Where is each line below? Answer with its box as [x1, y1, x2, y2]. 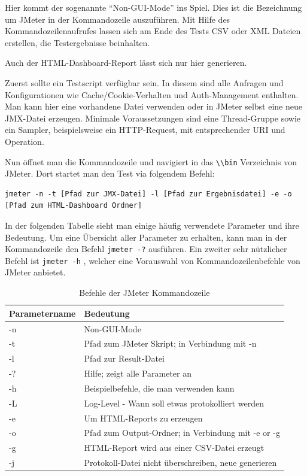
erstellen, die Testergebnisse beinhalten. [5, 36, 150, 48]
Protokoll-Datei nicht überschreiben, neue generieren [84, 456, 277, 469]
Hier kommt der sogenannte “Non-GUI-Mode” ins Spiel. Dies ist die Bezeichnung [5, 1, 302, 13]
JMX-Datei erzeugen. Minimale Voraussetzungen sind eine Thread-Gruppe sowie [5, 111, 301, 124]
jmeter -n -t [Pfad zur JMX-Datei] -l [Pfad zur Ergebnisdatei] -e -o [5, 189, 292, 198]
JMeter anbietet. [5, 266, 66, 278]
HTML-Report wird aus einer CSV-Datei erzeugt [84, 441, 265, 454]
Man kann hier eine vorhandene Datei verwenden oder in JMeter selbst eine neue [5, 100, 302, 113]
